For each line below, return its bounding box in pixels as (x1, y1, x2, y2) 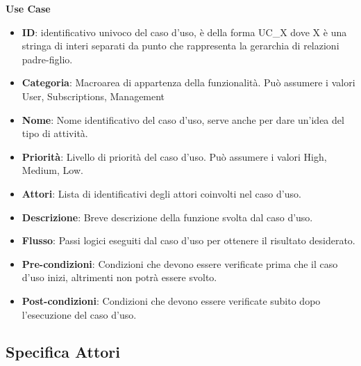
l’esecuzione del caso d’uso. (22, 307, 137, 321)
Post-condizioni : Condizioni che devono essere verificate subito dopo (22, 293, 321, 308)
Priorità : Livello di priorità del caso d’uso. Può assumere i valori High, (22, 149, 327, 164)
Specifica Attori (6, 341, 121, 363)
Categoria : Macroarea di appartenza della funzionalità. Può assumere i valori (22, 75, 355, 90)
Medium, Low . (22, 163, 83, 177)
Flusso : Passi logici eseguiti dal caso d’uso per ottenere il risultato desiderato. (22, 233, 355, 248)
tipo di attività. (22, 126, 88, 141)
